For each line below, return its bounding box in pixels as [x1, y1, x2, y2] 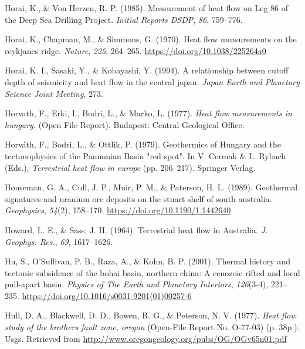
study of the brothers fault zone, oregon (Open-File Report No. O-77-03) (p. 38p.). [5, 321, 300, 333]
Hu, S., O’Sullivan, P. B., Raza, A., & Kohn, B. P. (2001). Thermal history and [5, 255, 290, 267]
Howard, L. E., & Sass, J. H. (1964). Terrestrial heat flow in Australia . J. [5, 223, 268, 236]
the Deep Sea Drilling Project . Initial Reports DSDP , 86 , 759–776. [5, 13, 243, 25]
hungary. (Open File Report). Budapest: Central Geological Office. [5, 118, 245, 130]
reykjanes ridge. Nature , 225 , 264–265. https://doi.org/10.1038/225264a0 [5, 44, 266, 56]
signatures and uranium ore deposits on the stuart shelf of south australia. [5, 192, 272, 204]
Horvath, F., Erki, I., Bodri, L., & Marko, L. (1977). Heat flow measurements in [5, 107, 292, 119]
